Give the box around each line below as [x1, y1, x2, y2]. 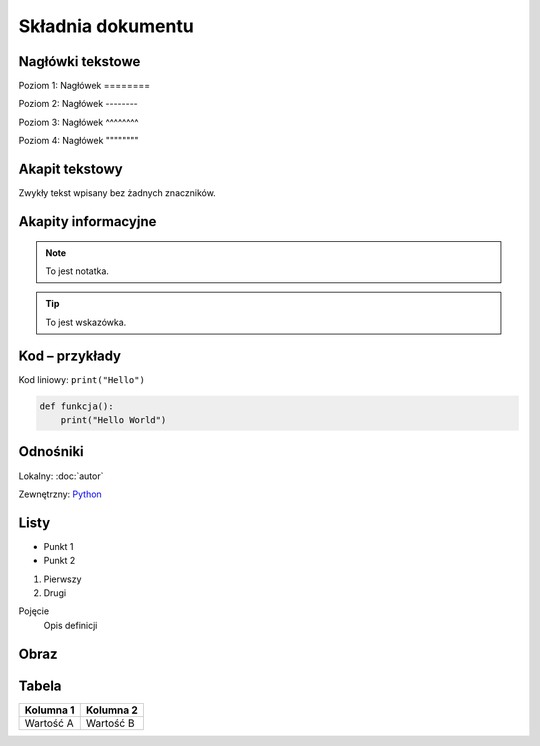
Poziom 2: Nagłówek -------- [18, 98, 139, 110]
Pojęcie [18, 605, 50, 617]
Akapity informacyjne [18, 213, 157, 230]
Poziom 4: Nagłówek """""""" [18, 135, 139, 147]
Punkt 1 [43, 540, 74, 552]
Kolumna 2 [85, 703, 139, 717]
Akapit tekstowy [18, 161, 124, 178]
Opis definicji [43, 619, 98, 631]
